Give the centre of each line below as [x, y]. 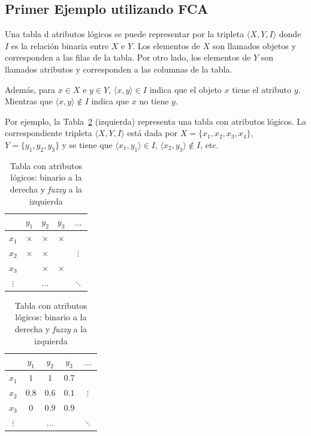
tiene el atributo [262, 89]
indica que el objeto [185, 89]
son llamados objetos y [254, 45]
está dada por [153, 133]
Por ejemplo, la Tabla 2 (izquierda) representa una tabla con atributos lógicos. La [155, 121]
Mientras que [29, 101]
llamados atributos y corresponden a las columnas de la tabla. [119, 69]
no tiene [154, 101]
